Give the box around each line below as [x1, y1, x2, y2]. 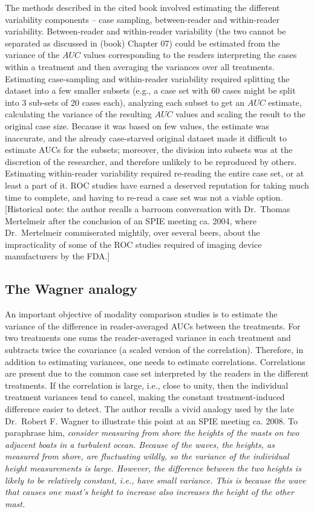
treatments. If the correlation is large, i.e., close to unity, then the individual [5, 378, 289, 391]
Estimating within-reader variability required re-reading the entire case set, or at [5, 167, 304, 180]
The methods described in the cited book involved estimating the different [5, 1, 280, 13]
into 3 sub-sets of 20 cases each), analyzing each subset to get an [5, 96, 244, 108]
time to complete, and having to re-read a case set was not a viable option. [5, 190, 283, 203]
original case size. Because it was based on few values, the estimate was [5, 119, 269, 132]
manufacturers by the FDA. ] [5, 250, 110, 262]
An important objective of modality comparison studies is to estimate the [5, 308, 278, 320]
